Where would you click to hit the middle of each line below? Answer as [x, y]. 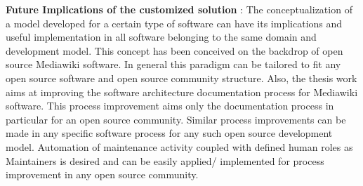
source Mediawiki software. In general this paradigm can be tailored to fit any [173, 64]
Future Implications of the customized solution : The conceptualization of [179, 9]
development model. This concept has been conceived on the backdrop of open [174, 50]
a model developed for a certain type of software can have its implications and [174, 23]
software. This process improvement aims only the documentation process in [170, 106]
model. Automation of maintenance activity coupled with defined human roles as [179, 146]
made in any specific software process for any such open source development [169, 133]
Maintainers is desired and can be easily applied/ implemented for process [165, 160]
